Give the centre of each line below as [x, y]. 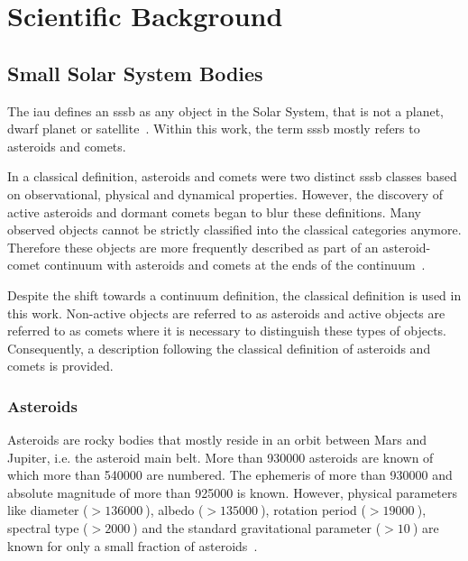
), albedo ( [174, 510]
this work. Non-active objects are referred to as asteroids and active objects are [226, 313]
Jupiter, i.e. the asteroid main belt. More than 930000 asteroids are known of [220, 457]
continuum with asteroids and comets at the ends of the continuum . [235, 265]
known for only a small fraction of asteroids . [133, 545]
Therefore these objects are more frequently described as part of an [193, 247]
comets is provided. [60, 366]
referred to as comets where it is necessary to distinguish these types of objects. [227, 331]
